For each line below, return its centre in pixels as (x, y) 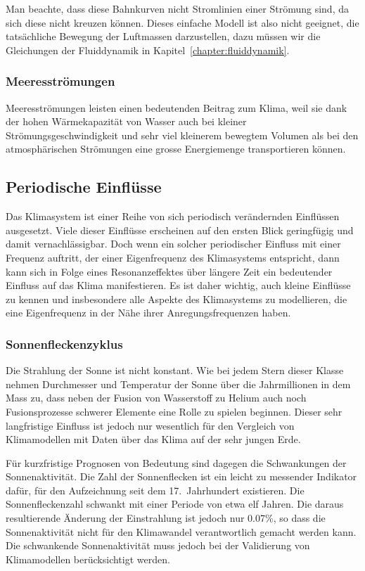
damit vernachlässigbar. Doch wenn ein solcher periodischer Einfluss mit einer (173, 244)
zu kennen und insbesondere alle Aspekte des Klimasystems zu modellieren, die (177, 299)
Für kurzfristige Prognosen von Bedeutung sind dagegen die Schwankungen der (176, 462)
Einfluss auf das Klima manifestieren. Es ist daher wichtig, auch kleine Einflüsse (178, 285)
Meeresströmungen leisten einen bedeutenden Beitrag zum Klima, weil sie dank (177, 107)
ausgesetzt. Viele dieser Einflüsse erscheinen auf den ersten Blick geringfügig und (180, 230)
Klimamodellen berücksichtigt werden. (88, 559)
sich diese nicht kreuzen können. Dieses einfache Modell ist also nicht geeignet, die (182, 22)
